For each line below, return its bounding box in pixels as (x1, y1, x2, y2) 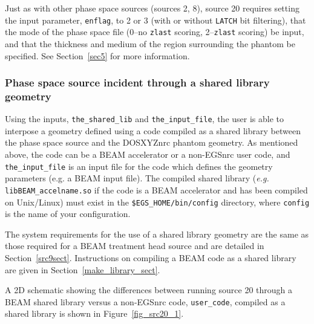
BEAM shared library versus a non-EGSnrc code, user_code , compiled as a (5, 295, 286, 308)
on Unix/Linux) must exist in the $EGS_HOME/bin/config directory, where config (5, 195, 310, 208)
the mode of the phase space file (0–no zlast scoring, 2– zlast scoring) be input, (5, 25, 304, 38)
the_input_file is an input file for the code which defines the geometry (5, 160, 273, 172)
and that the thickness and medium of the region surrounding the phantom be (5, 37, 295, 50)
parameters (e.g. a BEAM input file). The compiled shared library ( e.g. (5, 172, 269, 184)
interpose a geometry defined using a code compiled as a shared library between (5, 124, 301, 137)
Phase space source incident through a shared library (5, 75, 270, 90)
